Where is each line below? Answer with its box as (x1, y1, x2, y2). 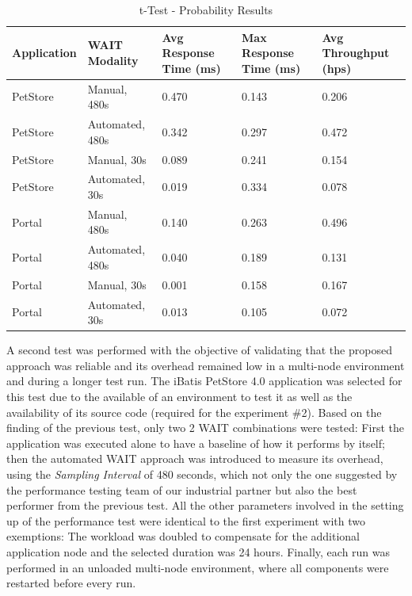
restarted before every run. (6, 575, 136, 591)
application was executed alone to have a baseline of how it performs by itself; (6, 434, 385, 451)
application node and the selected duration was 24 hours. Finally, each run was (6, 543, 391, 560)
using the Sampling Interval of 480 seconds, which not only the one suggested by (6, 465, 398, 482)
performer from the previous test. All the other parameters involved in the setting (6, 497, 404, 514)
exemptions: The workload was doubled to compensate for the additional (6, 528, 360, 544)
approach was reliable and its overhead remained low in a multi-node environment (6, 357, 405, 373)
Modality (87, 52, 139, 68)
